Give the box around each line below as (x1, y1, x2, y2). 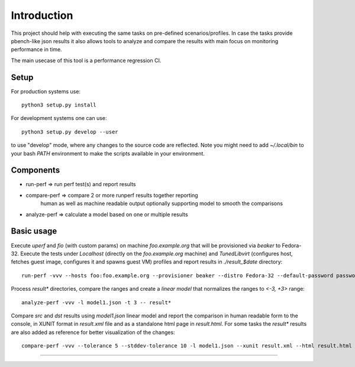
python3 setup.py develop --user (21, 128, 118, 135)
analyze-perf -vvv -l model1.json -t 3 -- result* (21, 299, 172, 306)
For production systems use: (11, 87, 81, 95)
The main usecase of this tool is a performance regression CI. (11, 57, 162, 64)
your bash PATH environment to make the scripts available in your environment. (11, 150, 205, 157)
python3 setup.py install (21, 102, 97, 109)
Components (11, 165, 60, 176)
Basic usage (11, 226, 57, 236)
